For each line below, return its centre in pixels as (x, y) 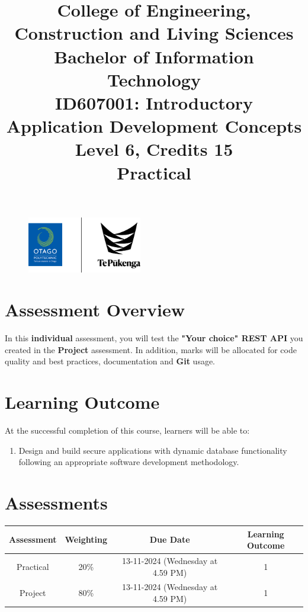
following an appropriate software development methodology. (129, 462)
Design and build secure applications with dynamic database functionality (153, 450)
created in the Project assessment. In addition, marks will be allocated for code (151, 349)
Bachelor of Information (154, 56)
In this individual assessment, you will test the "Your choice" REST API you (154, 338)
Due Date (170, 539)
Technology (154, 79)
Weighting (86, 539)
